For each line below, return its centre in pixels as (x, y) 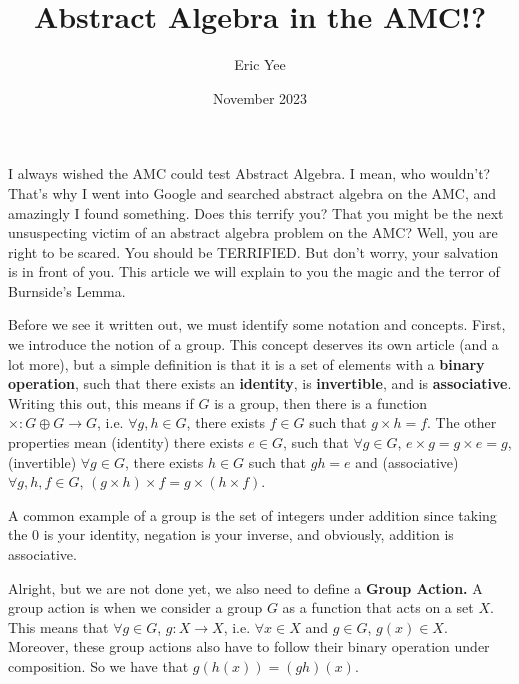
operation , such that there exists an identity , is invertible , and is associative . (260, 383)
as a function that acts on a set (378, 607)
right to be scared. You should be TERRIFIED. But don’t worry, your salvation (253, 251)
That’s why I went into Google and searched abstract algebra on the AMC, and (252, 192)
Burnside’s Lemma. (67, 290)
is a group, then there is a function (321, 402)
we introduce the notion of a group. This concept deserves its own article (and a (253, 344)
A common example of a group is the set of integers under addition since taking (252, 514)
